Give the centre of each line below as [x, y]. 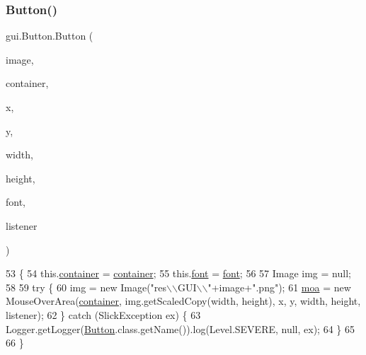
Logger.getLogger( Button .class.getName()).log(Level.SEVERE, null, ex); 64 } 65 [180, 328]
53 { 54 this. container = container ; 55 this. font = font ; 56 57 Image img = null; [178, 273]
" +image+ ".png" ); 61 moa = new [279, 287]
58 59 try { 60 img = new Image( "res [86, 287]
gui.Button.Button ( [50, 36]
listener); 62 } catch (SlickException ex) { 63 [103, 314]
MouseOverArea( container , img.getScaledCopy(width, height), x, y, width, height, [183, 301]
